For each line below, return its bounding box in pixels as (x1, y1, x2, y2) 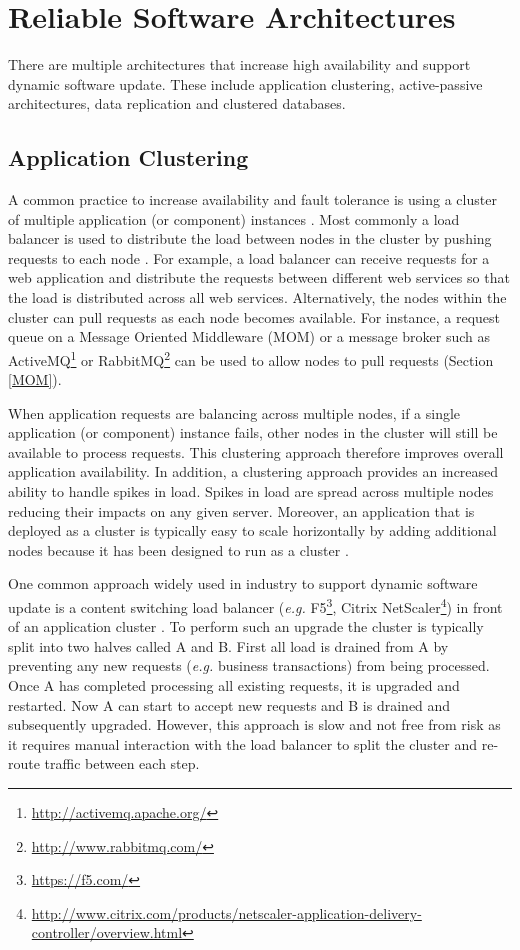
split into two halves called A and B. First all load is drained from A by (8, 635, 449, 656)
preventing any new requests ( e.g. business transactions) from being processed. (8, 655, 490, 676)
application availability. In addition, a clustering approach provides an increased (8, 461, 499, 482)
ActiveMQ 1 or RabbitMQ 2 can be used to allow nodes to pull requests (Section (8, 346, 494, 370)
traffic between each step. (44, 753, 200, 774)
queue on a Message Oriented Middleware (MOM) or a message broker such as (8, 326, 491, 347)
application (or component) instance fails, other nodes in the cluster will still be (8, 422, 498, 443)
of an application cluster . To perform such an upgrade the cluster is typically (8, 616, 484, 637)
